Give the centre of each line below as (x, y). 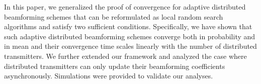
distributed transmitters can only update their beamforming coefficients (115, 66)
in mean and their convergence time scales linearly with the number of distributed (130, 46)
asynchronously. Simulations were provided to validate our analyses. (109, 76)
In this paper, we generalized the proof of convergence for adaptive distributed (125, 7)
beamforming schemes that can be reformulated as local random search (114, 16)
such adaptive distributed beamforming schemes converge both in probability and (130, 36)
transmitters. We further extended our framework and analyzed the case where (125, 56)
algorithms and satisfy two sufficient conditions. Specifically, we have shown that (128, 26)
